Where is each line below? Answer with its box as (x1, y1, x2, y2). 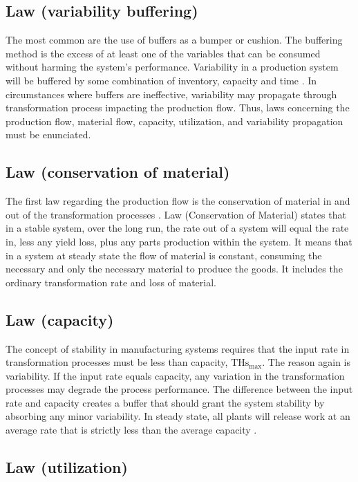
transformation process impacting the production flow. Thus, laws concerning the (6, 100, 350, 115)
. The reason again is (262, 355, 351, 369)
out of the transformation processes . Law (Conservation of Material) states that (6, 207, 346, 221)
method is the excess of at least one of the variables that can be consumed (6, 46, 321, 60)
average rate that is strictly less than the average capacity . (6, 423, 257, 437)
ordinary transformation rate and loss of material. (6, 275, 217, 289)
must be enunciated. (6, 127, 91, 142)
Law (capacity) (6, 308, 114, 330)
